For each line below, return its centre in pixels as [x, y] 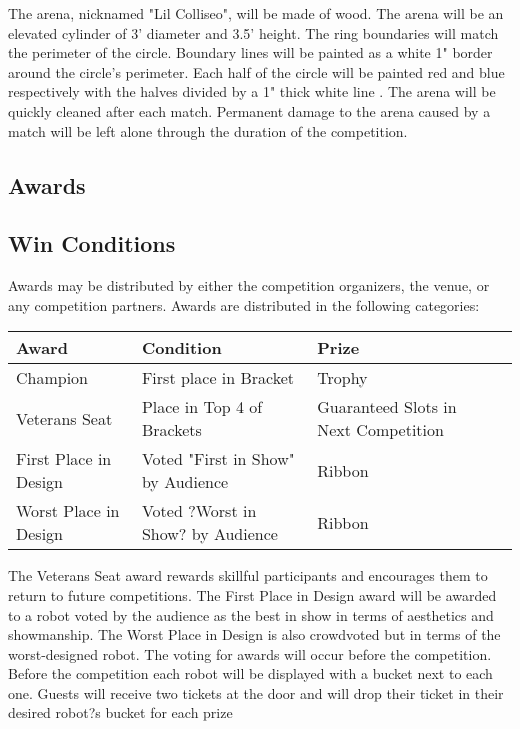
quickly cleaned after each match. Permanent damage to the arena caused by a [249, 110]
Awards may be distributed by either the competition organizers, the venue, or [249, 285]
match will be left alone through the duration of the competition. [208, 130]
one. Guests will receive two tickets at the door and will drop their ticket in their [256, 692]
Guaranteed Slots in [387, 407]
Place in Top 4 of [202, 407]
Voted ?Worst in [199, 511]
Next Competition [380, 430]
